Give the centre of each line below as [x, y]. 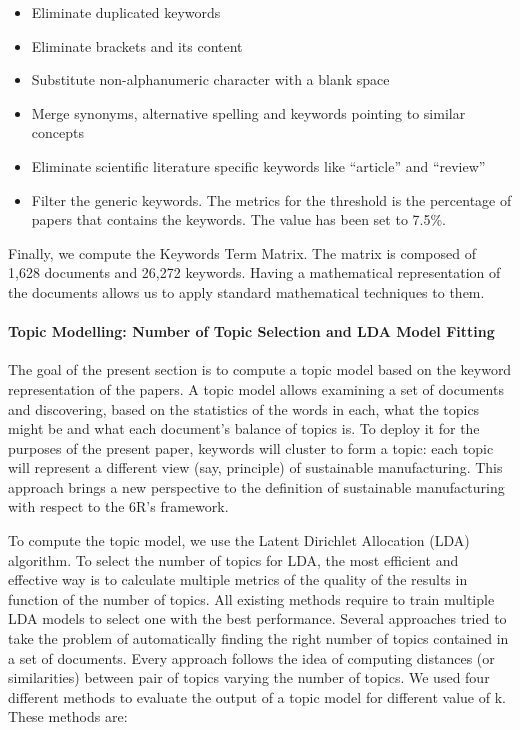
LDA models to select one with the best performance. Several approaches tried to [257, 618]
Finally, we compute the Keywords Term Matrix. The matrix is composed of [242, 252]
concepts [57, 132]
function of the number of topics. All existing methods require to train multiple [251, 598]
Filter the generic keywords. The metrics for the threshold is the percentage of [271, 199]
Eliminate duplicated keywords [126, 12]
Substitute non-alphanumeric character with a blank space [210, 79]
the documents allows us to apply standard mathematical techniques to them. [246, 291]
